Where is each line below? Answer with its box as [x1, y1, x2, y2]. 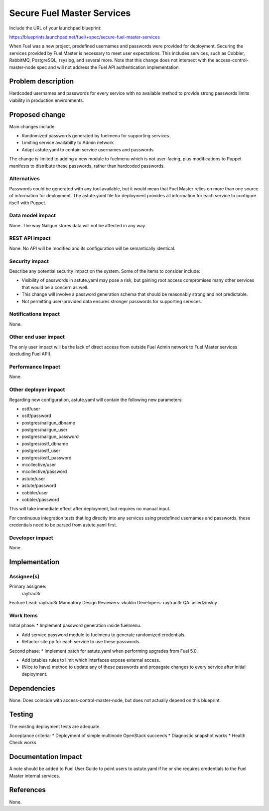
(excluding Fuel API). [9, 351, 52, 357]
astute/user [21, 475, 45, 481]
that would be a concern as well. [21, 284, 89, 290]
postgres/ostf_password [21, 454, 72, 460]
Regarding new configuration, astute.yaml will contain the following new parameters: [9, 397, 183, 403]
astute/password [21, 482, 57, 489]
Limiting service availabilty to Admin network [21, 140, 114, 146]
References [9, 786, 46, 794]
